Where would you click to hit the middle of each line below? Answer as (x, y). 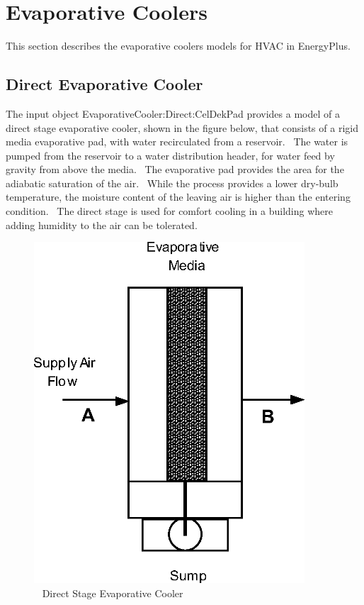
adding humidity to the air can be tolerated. (102, 224)
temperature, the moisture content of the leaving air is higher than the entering (178, 197)
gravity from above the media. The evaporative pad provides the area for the (175, 169)
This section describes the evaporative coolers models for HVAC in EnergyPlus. (178, 46)
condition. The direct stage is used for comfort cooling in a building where (170, 211)
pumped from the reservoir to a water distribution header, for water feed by (170, 155)
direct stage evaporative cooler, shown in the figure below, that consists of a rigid (182, 127)
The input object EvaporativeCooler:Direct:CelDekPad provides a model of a (173, 113)
